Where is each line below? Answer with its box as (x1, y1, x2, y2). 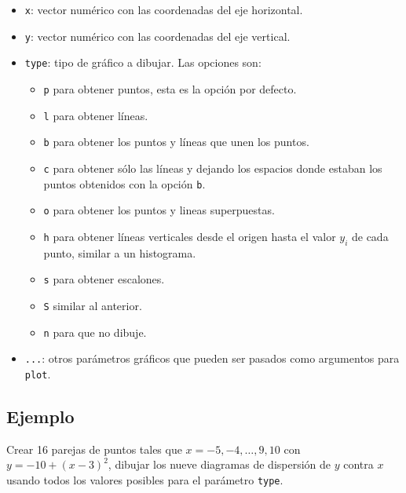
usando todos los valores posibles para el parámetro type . (6, 471, 283, 488)
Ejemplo (6, 404, 75, 428)
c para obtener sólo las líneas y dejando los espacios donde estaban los (43, 159, 382, 176)
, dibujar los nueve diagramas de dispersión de (108, 456, 331, 473)
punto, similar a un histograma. (43, 244, 196, 261)
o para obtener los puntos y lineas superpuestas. (43, 202, 275, 218)
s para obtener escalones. (43, 271, 165, 287)
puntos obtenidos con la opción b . (43, 175, 206, 192)
